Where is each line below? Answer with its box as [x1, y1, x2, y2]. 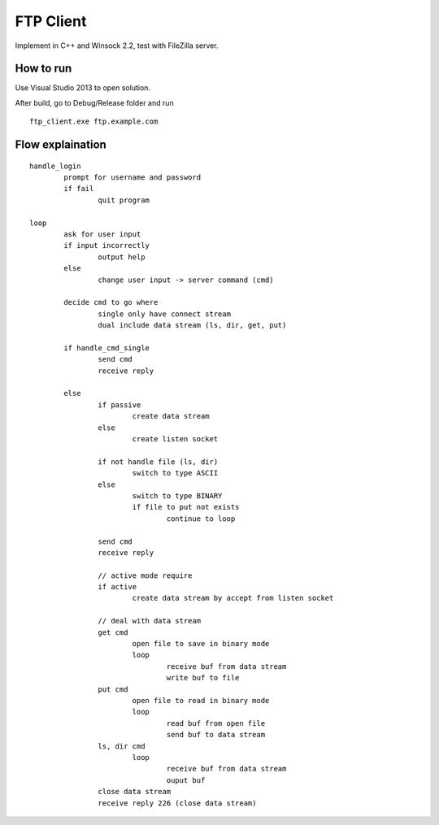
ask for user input [63, 229, 141, 239]
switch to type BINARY [132, 491, 223, 500]
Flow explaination [15, 138, 107, 152]
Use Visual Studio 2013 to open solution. [15, 83, 150, 93]
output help [98, 252, 146, 262]
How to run [15, 62, 72, 76]
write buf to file [166, 673, 240, 683]
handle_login [29, 161, 81, 171]
